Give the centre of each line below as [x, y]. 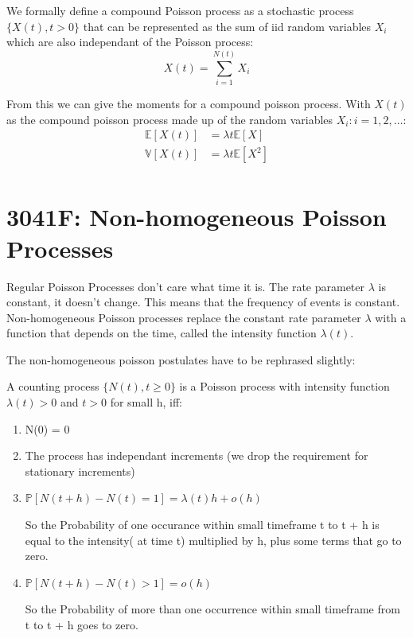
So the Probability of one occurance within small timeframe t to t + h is [202, 525]
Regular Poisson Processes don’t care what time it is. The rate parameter [186, 286]
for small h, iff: [146, 402]
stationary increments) [80, 471]
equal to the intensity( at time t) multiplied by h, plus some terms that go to [213, 540]
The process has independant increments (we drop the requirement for [197, 455]
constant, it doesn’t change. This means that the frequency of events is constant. [203, 302]
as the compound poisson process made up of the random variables [170, 119]
